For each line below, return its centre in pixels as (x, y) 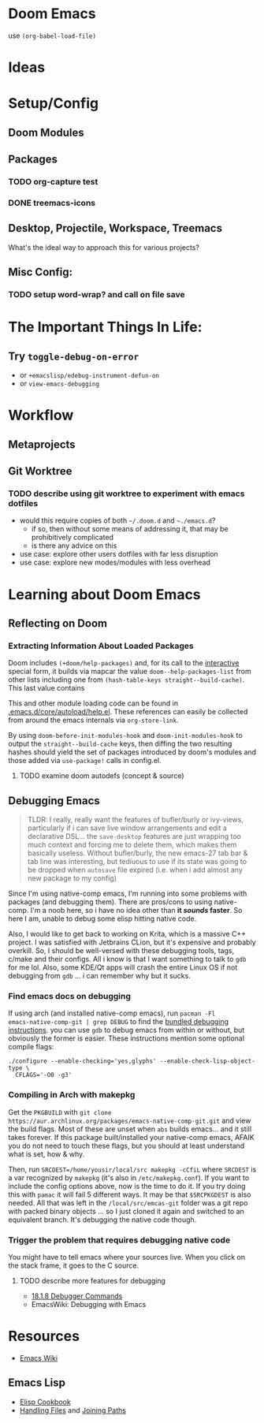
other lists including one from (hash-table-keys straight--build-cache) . (126, 680)
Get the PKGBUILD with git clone (60, 1112)
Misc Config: (41, 272)
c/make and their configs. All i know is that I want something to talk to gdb (127, 959)
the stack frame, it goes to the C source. (74, 1265)
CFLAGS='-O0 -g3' (44, 1075)
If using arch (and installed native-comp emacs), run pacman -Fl (112, 1013)
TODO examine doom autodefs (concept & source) (102, 776)
